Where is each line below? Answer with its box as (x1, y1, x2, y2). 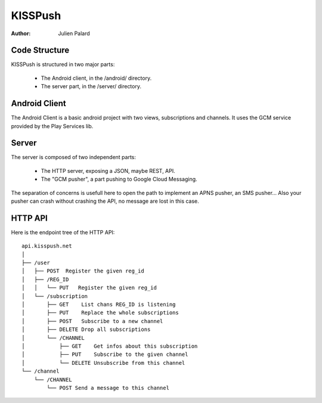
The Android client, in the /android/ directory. (41, 75, 152, 82)
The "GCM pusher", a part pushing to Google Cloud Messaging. (41, 176, 197, 183)
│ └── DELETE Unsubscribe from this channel (21, 359, 185, 366)
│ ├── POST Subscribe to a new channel (21, 318, 163, 324)
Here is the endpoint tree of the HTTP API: (11, 228, 115, 235)
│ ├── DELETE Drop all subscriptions (21, 326, 151, 333)
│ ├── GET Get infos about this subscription (21, 343, 198, 349)
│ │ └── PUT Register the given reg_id (21, 284, 157, 292)
